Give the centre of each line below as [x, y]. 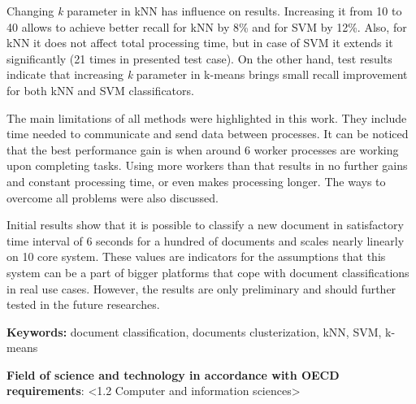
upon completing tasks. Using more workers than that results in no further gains [207, 165]
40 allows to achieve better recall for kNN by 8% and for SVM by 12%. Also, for [207, 26]
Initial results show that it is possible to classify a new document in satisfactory [205, 225]
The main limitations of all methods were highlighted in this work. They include [207, 117]
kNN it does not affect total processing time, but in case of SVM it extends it [200, 43]
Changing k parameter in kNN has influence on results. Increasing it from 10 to [204, 11]
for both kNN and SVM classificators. [100, 90]
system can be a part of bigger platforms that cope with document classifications [208, 272]
